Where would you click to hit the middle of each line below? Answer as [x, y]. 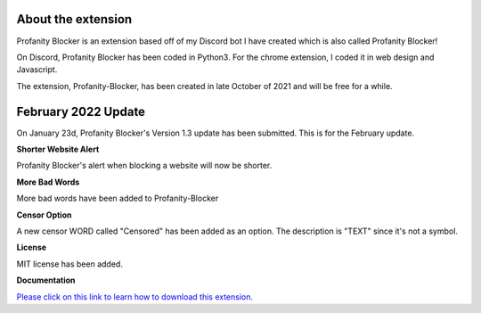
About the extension [74, 19]
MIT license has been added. [70, 264]
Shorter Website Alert [58, 149]
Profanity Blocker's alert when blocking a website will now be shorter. [144, 166]
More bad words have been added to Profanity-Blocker [118, 198]
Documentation [46, 280]
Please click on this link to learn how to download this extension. [135, 297]
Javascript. [37, 70]
